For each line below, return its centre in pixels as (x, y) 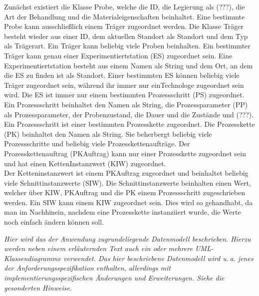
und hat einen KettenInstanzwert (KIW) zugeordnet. (85, 163)
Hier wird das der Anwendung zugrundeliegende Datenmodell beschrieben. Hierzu (128, 238)
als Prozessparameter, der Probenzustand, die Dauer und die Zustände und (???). (129, 114)
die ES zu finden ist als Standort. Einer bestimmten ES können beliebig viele (122, 75)
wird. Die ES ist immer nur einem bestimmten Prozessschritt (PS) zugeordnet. (124, 95)
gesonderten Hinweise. (38, 287)
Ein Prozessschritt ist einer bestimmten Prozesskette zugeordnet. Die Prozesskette (129, 124)
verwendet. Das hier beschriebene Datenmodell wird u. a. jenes (158, 258)
